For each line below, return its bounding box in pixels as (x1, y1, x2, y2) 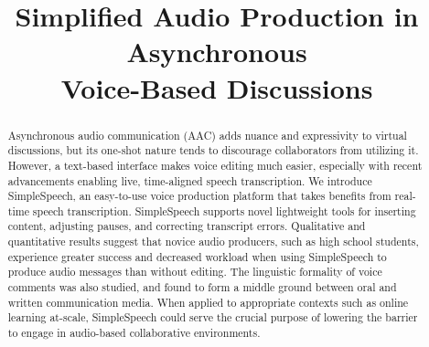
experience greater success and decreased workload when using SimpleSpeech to (7, 248, 387, 264)
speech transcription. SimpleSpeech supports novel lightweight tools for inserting (32, 203, 416, 218)
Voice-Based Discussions (60, 68, 373, 106)
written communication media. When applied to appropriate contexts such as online (7, 294, 409, 310)
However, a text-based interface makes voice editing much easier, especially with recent (7, 157, 423, 173)
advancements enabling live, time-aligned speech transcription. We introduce (7, 173, 372, 188)
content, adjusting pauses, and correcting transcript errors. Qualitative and (7, 218, 366, 234)
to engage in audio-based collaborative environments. (7, 325, 261, 341)
